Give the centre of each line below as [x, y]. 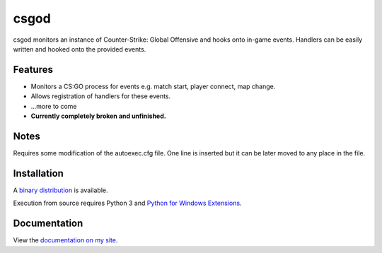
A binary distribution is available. [60, 190]
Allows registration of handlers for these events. [101, 96]
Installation [38, 173]
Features [33, 70]
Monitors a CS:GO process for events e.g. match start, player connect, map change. [153, 86]
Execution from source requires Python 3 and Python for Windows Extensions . [127, 203]
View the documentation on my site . [65, 240]
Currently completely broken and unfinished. [98, 116]
